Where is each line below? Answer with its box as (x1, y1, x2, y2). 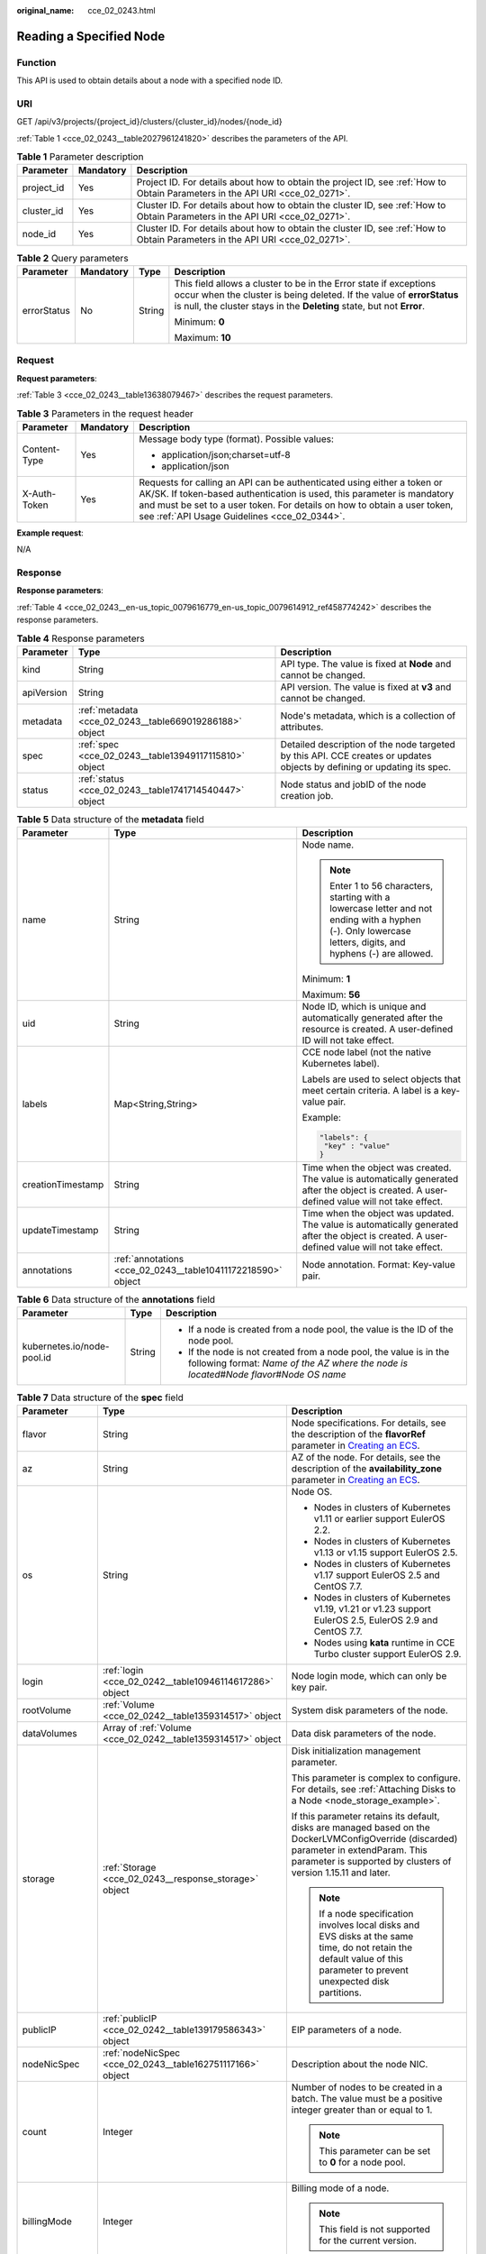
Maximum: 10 (174, 331, 231, 344)
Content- (22, 443, 60, 455)
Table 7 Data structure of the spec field (16, 1391, 184, 1404)
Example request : (16, 527, 85, 538)
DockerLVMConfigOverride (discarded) (291, 1832, 458, 1845)
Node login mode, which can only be (291, 1669, 447, 1681)
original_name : (16, 5, 75, 15)
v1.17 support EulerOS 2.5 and (313, 1569, 440, 1581)
